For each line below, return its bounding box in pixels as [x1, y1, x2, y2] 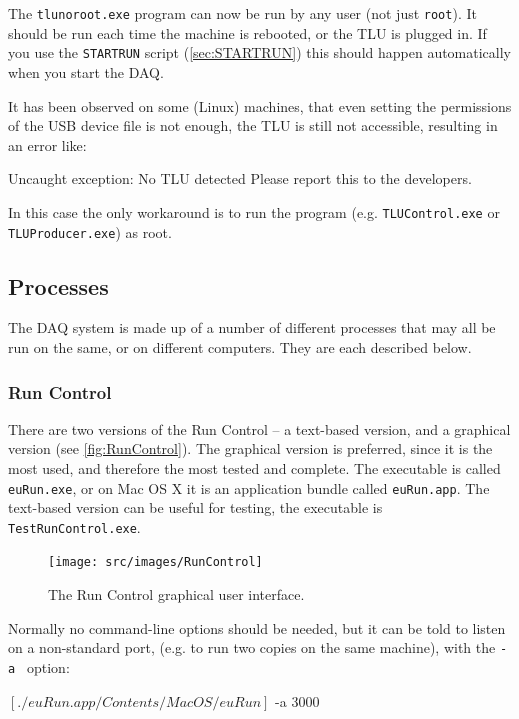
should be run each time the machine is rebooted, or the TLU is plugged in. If [8, 22, 487, 43]
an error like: [8, 134, 87, 155]
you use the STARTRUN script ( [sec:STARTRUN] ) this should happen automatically [8, 42, 512, 63]
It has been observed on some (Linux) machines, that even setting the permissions [8, 95, 512, 116]
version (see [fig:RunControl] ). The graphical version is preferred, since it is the [8, 438, 493, 459]
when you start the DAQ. [8, 61, 164, 82]
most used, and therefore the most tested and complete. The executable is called [8, 457, 501, 478]
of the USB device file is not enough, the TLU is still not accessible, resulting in [8, 115, 498, 136]
